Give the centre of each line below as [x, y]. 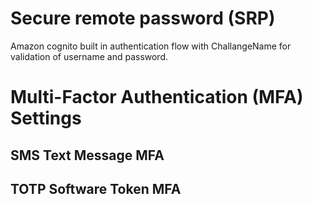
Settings [46, 118]
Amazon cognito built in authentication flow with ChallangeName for [151, 46]
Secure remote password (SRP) [143, 18]
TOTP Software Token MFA [96, 188]
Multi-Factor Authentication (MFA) [157, 97]
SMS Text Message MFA [87, 155]
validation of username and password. [89, 56]
